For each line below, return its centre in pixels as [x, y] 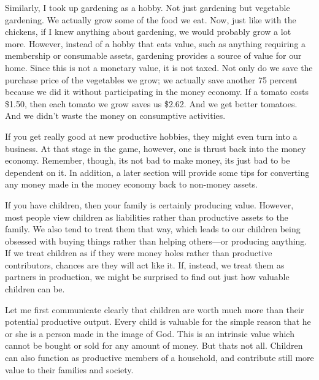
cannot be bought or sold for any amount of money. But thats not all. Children [154, 345]
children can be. [35, 289]
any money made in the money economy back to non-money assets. [132, 184]
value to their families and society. [69, 369]
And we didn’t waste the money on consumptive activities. [115, 116]
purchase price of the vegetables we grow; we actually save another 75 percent [151, 79]
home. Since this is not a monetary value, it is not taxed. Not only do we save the [159, 67]
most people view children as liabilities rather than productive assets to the [147, 217]
